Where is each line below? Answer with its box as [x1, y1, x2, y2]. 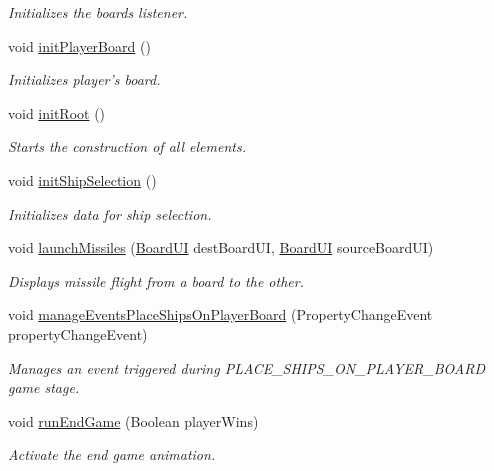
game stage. [8, 377, 80, 398]
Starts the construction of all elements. [8, 136, 246, 157]
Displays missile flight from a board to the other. [8, 270, 304, 291]
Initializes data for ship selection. [8, 203, 212, 224]
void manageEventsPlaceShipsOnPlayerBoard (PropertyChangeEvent [8, 304, 433, 325]
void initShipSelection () [8, 169, 157, 190]
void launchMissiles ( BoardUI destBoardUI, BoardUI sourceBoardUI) [8, 237, 434, 258]
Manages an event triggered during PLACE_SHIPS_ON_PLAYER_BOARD [8, 357, 486, 378]
